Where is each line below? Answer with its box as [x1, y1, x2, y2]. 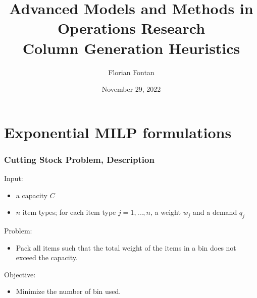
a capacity [16, 190, 48, 200]
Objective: [4, 269, 36, 279]
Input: [4, 173, 23, 184]
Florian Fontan [108, 67, 155, 77]
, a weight [150, 207, 181, 217]
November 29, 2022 [101, 84, 161, 94]
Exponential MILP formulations [4, 122, 232, 142]
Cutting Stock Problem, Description [4, 153, 155, 165]
